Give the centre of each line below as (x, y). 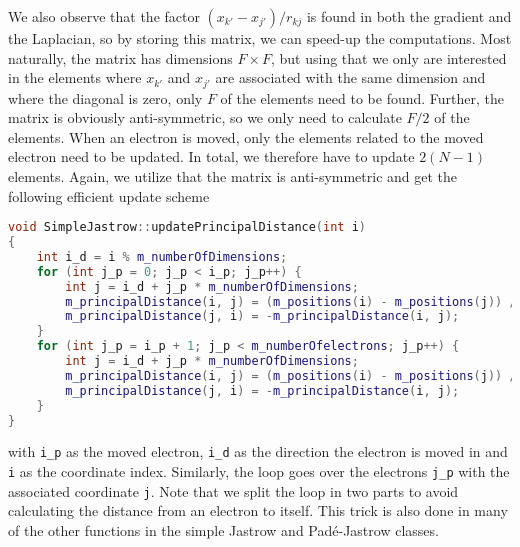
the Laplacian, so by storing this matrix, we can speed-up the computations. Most (260, 38)
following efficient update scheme (109, 195)
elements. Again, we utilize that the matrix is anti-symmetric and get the (233, 176)
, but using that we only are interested (388, 57)
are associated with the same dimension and (350, 77)
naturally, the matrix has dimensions (120, 57)
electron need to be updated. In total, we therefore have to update (211, 156)
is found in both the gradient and (409, 16)
